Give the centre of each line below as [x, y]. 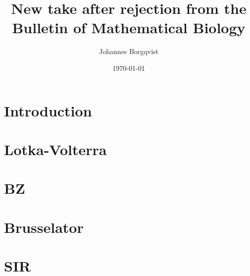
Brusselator [44, 227]
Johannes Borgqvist [129, 51]
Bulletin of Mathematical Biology [129, 28]
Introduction [48, 110]
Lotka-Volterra [55, 149]
